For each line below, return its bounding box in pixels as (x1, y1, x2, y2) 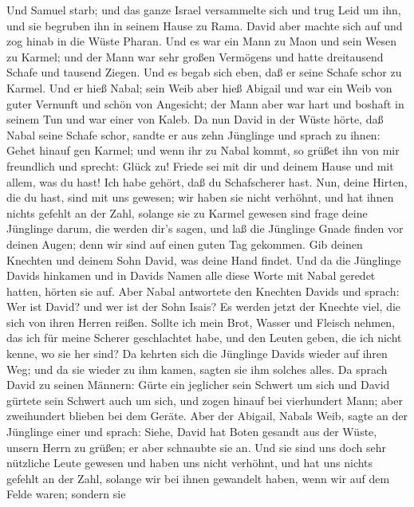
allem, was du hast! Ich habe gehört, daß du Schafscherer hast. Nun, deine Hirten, (6, 173, 408, 190)
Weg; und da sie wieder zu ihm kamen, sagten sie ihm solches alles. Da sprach (6, 360, 388, 377)
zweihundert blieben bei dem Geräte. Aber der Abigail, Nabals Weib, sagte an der (6, 407, 408, 424)
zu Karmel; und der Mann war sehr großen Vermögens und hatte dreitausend (6, 48, 384, 65)
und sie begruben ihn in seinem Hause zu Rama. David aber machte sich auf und (6, 17, 403, 33)
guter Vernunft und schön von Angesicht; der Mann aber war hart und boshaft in (6, 95, 404, 112)
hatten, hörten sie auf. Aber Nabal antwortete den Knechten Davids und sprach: (6, 282, 400, 299)
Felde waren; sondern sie (6, 485, 126, 502)
